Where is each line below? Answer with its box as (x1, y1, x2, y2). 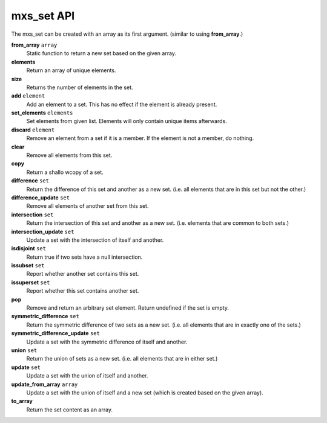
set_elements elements (11, 109, 73, 116)
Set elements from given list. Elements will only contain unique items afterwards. (26, 118, 227, 125)
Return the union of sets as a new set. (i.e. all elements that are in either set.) (26, 355, 218, 362)
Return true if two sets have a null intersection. (26, 253, 143, 261)
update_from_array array (11, 381, 78, 388)
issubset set (11, 262, 45, 269)
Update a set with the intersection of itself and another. (26, 236, 164, 244)
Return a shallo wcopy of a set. (26, 168, 104, 176)
